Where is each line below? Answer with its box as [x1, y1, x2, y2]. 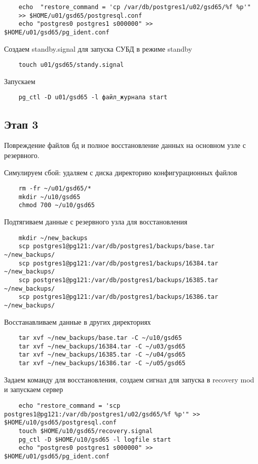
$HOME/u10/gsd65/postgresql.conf [4, 419, 117, 427]
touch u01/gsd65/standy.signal [18, 61, 124, 69]
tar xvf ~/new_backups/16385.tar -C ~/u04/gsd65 [18, 351, 186, 359]
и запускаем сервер [4, 384, 63, 395]
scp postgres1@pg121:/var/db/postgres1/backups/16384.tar [18, 259, 218, 267]
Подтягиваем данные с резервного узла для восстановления [4, 216, 188, 227]
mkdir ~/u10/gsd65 [18, 193, 81, 201]
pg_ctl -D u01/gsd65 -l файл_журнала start [18, 94, 168, 101]
